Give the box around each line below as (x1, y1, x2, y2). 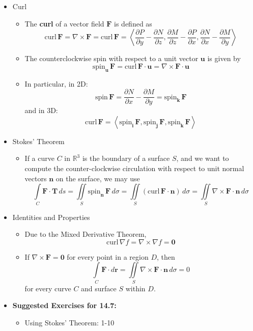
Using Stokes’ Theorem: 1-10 (24, 317, 115, 327)
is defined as (114, 18, 152, 29)
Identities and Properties (12, 211, 90, 222)
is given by (207, 53, 241, 64)
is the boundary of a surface (82, 153, 170, 163)
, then (156, 251, 175, 262)
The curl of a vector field (24, 18, 104, 29)
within (125, 283, 146, 293)
